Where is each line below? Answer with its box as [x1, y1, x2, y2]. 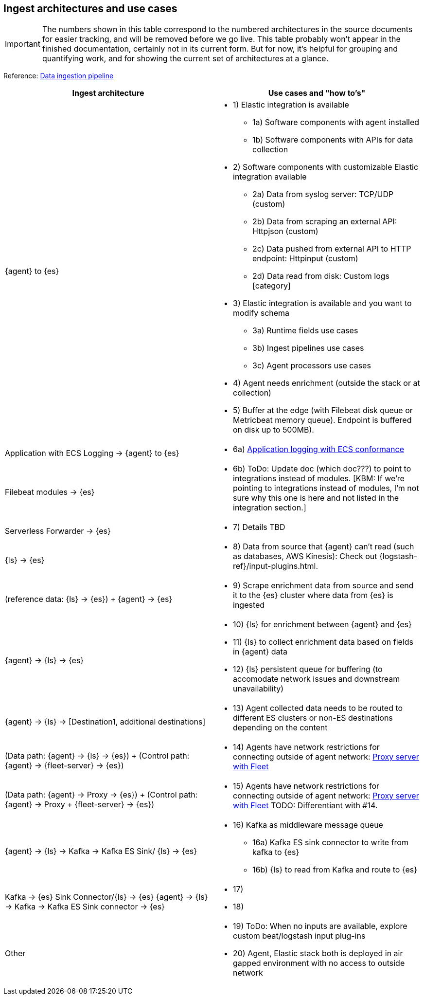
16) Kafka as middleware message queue [233, 820, 383, 830]
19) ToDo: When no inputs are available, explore [233, 921, 407, 931]
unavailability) [233, 684, 284, 694]
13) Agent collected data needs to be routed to [233, 703, 403, 713]
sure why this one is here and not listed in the [233, 493, 399, 503]
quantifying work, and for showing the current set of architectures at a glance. [42, 54, 329, 64]
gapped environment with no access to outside [233, 958, 405, 968]
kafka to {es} [252, 847, 300, 857]
